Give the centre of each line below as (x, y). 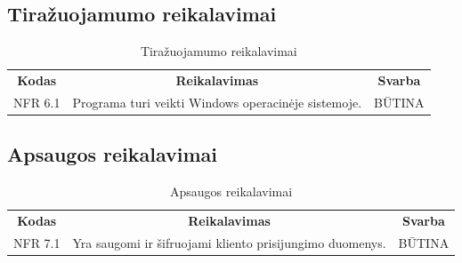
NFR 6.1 (37, 102)
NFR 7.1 (37, 242)
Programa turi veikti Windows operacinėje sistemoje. (217, 102)
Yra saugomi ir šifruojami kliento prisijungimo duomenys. (229, 242)
